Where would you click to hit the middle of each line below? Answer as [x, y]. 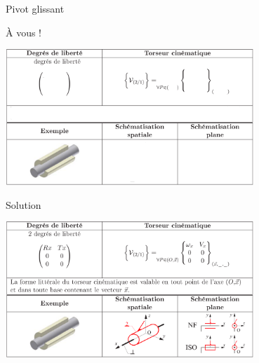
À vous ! [24, 32]
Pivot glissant [35, 8]
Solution [24, 204]
